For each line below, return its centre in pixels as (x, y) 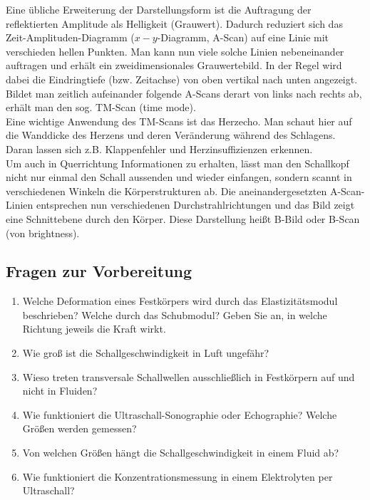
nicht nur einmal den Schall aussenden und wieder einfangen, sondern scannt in (179, 177)
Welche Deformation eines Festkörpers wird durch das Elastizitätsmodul (180, 301)
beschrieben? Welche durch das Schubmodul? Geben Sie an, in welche (175, 314)
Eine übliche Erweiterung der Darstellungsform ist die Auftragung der (159, 9)
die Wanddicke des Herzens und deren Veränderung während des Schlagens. (171, 135)
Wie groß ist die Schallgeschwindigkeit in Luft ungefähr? (146, 353)
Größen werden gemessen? (79, 428)
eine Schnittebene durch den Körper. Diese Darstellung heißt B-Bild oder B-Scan (183, 218)
